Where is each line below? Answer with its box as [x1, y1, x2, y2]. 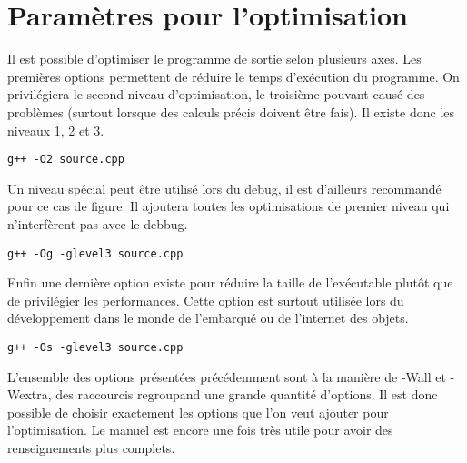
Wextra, [7, 385, 52, 404]
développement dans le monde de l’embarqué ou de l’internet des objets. [7, 308, 409, 327]
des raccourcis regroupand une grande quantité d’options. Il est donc [55, 385, 438, 404]
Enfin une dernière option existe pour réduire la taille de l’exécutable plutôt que [7, 273, 453, 292]
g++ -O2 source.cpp [7, 153, 124, 166]
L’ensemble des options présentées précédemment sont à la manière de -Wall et [7, 367, 446, 386]
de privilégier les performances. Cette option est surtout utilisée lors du [7, 290, 404, 309]
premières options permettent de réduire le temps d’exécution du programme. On [7, 66, 460, 86]
